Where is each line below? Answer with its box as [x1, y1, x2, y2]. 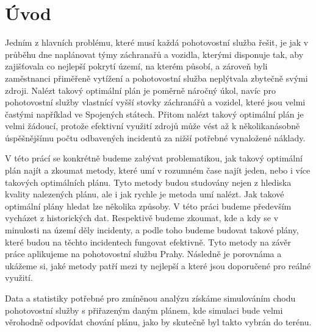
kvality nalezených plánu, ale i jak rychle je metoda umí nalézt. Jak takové [5, 188, 284, 200]
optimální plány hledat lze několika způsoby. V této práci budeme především [5, 199, 292, 212]
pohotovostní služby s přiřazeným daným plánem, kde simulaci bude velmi [5, 303, 283, 316]
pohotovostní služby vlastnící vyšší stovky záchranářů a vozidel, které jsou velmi [5, 96, 306, 108]
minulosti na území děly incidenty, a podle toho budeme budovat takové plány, [5, 224, 299, 236]
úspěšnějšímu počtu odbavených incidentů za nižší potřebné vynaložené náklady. [5, 131, 306, 144]
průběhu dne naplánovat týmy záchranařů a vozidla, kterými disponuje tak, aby [5, 48, 304, 60]
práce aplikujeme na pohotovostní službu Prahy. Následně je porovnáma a [5, 247, 282, 260]
